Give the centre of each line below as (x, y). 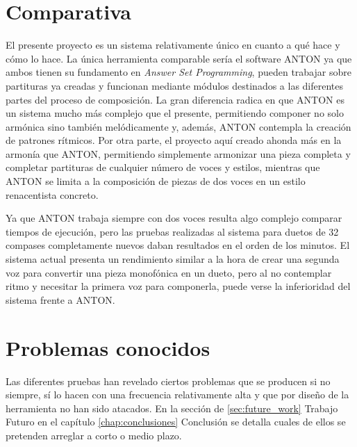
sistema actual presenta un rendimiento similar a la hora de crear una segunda (173, 259)
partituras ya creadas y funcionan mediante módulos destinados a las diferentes (175, 85)
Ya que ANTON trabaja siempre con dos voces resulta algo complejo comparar (174, 218)
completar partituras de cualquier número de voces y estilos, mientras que (163, 167)
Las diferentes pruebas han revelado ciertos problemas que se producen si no (168, 381)
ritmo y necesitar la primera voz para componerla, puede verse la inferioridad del (178, 286)
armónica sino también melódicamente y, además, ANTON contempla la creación (178, 126)
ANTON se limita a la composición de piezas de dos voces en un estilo (156, 181)
